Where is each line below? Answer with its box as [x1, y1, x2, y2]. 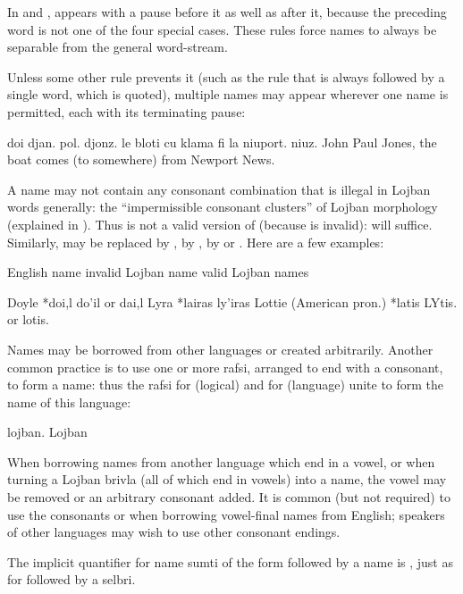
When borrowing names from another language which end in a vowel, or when [7, 452, 435, 471]
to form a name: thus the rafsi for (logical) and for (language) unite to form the [7, 375, 444, 394]
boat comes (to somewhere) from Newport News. [7, 150, 275, 169]
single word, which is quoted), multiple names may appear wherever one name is [7, 85, 449, 104]
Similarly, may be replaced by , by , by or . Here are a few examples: [7, 232, 384, 251]
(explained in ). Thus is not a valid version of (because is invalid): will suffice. [7, 214, 433, 233]
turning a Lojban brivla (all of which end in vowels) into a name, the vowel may [7, 470, 447, 489]
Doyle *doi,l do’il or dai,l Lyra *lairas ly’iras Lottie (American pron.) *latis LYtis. [7, 292, 458, 311]
